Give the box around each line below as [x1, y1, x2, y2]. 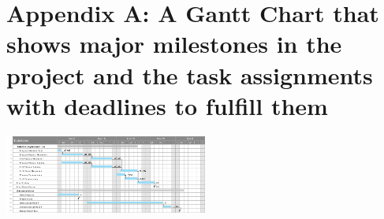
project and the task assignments [6, 58, 373, 91]
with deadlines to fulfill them [6, 89, 328, 121]
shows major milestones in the [6, 28, 342, 60]
